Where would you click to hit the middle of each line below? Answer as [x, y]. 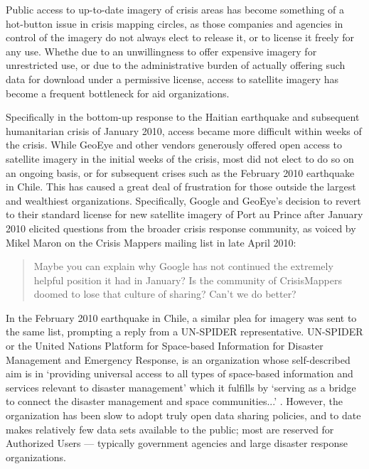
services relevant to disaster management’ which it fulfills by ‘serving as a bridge [181, 387]
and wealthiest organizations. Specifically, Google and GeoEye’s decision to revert [183, 200]
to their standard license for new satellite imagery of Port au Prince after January [184, 214]
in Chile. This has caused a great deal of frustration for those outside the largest [181, 187]
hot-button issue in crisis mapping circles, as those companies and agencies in [175, 23]
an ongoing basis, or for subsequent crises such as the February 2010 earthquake [180, 172]
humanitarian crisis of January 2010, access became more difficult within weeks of [184, 130]
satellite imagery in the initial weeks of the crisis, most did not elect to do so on [180, 158]
